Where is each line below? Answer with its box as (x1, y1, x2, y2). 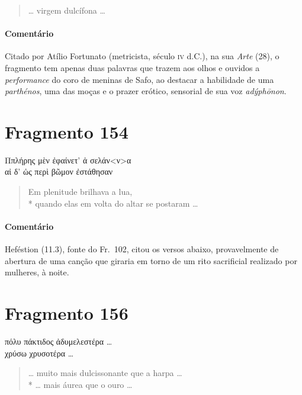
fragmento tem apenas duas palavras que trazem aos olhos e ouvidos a (5, 61, 260, 73)
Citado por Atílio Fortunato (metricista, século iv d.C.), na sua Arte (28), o (5, 50, 279, 62)
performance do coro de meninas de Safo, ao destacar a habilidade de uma (5, 73, 274, 85)
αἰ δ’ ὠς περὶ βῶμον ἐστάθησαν (5, 165, 113, 178)
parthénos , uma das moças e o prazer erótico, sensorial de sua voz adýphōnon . (5, 85, 287, 97)
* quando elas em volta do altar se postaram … (28, 197, 198, 209)
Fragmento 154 (5, 119, 128, 143)
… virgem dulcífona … (28, 4, 105, 16)
